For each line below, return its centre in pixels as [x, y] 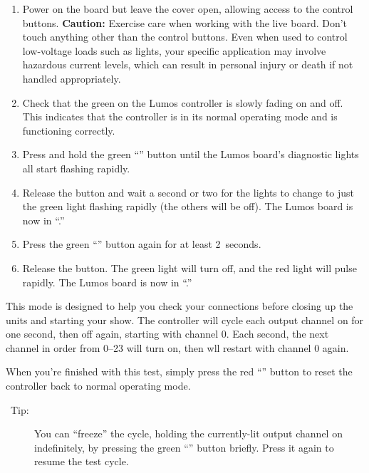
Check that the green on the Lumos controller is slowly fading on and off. [183, 102]
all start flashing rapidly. [76, 168]
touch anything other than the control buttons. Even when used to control [185, 37]
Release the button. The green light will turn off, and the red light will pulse [189, 267]
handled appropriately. [72, 78]
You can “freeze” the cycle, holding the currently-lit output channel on [188, 433]
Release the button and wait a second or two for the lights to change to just [188, 192]
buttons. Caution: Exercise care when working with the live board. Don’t [185, 22]
